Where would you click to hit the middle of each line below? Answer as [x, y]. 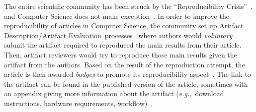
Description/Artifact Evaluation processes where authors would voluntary [118, 35]
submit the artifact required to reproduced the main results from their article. [123, 45]
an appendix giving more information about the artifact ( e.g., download [114, 93]
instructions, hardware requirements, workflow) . [79, 103]
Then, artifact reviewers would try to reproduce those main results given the [121, 54]
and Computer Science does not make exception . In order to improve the [117, 16]
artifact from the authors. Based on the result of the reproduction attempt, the [125, 64]
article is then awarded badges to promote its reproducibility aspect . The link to [128, 74]
